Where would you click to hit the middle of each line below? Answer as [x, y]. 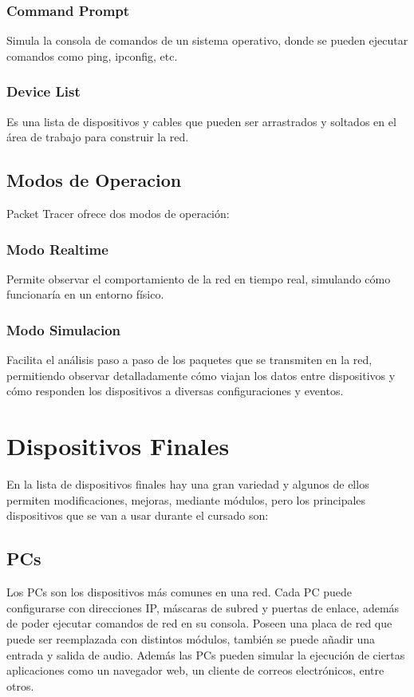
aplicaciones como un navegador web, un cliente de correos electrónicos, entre [195, 670]
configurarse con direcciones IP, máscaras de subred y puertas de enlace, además [203, 607]
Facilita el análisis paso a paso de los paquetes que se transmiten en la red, [189, 360]
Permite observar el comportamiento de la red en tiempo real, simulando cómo [199, 278]
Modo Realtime [57, 249]
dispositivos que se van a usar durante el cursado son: [138, 515]
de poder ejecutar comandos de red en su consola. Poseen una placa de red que [199, 623]
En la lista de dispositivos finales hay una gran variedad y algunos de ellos [188, 484]
